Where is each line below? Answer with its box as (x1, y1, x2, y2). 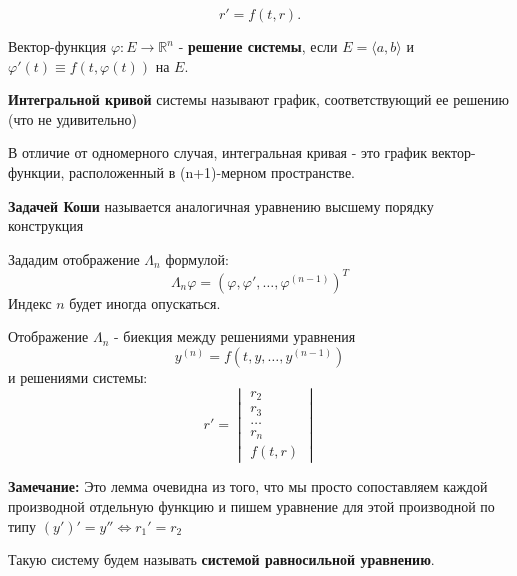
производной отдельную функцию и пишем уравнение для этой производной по (8, 495, 495, 516)
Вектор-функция (8, 36, 107, 56)
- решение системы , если (178, 36, 338, 56)
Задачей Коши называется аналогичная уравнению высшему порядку (8, 195, 434, 216)
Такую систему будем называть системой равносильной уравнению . (8, 549, 435, 570)
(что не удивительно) (8, 108, 137, 129)
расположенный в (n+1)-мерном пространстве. (69, 161, 356, 182)
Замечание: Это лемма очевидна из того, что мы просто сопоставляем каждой (8, 476, 488, 497)
